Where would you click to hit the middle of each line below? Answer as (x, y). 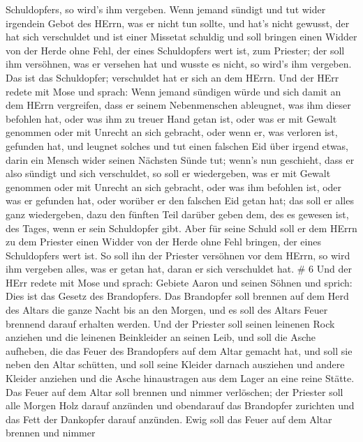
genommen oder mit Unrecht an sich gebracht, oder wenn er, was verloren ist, (172, 132)
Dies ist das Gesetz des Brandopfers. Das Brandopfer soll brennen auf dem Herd (177, 296)
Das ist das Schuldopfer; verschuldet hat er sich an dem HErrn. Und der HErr (172, 77)
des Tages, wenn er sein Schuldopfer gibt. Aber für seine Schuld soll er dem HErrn (181, 228)
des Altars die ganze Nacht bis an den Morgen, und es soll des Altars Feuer (167, 310)
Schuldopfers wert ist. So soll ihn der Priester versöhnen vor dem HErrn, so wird (178, 255)
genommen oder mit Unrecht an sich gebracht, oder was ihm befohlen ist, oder (174, 186)
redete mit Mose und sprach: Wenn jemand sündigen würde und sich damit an (173, 91)
